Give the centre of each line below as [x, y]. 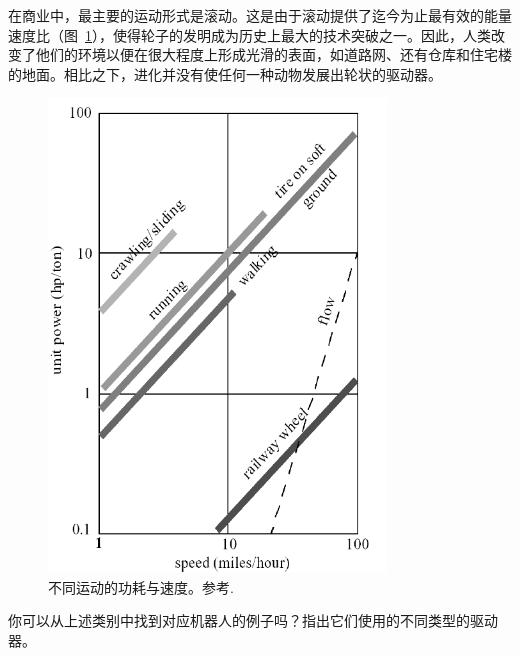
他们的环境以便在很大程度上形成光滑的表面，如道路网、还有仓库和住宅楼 [273, 54]
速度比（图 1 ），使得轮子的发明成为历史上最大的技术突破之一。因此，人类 [249, 34]
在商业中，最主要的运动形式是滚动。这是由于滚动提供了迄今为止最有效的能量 [260, 15]
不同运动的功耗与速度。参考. [141, 586]
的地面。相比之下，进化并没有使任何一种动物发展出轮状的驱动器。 [225, 73]
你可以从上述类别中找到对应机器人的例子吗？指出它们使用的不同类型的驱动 [253, 620]
